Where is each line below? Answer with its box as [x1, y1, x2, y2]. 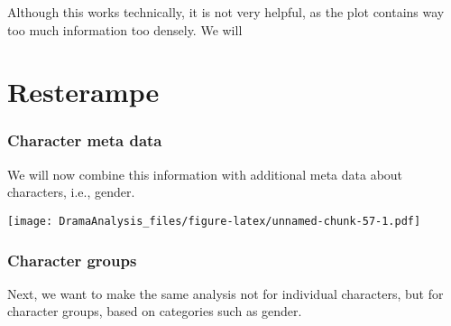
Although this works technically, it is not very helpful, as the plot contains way [7, 3, 445, 21]
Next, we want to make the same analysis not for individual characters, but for [7, 284, 444, 303]
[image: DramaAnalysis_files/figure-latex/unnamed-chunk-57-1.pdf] [7, 214, 421, 228]
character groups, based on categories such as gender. [7, 302, 302, 321]
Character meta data [7, 129, 162, 152]
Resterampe [7, 73, 160, 110]
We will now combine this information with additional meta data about [7, 164, 403, 183]
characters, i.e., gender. [7, 182, 135, 201]
